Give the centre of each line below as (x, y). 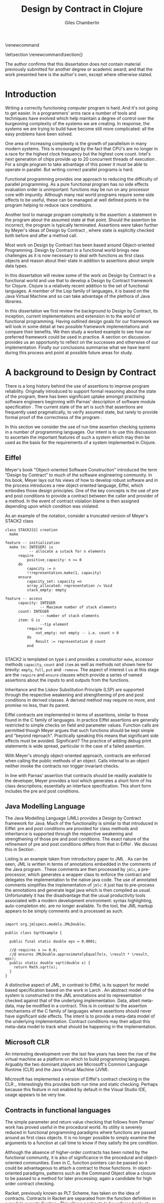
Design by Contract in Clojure (82, 9)
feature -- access (24, 599)
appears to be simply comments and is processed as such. (64, 911)
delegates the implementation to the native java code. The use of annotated (81, 880)
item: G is (29, 620)
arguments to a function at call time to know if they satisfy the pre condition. (82, 1143)
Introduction (31, 94)
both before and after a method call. (41, 235)
